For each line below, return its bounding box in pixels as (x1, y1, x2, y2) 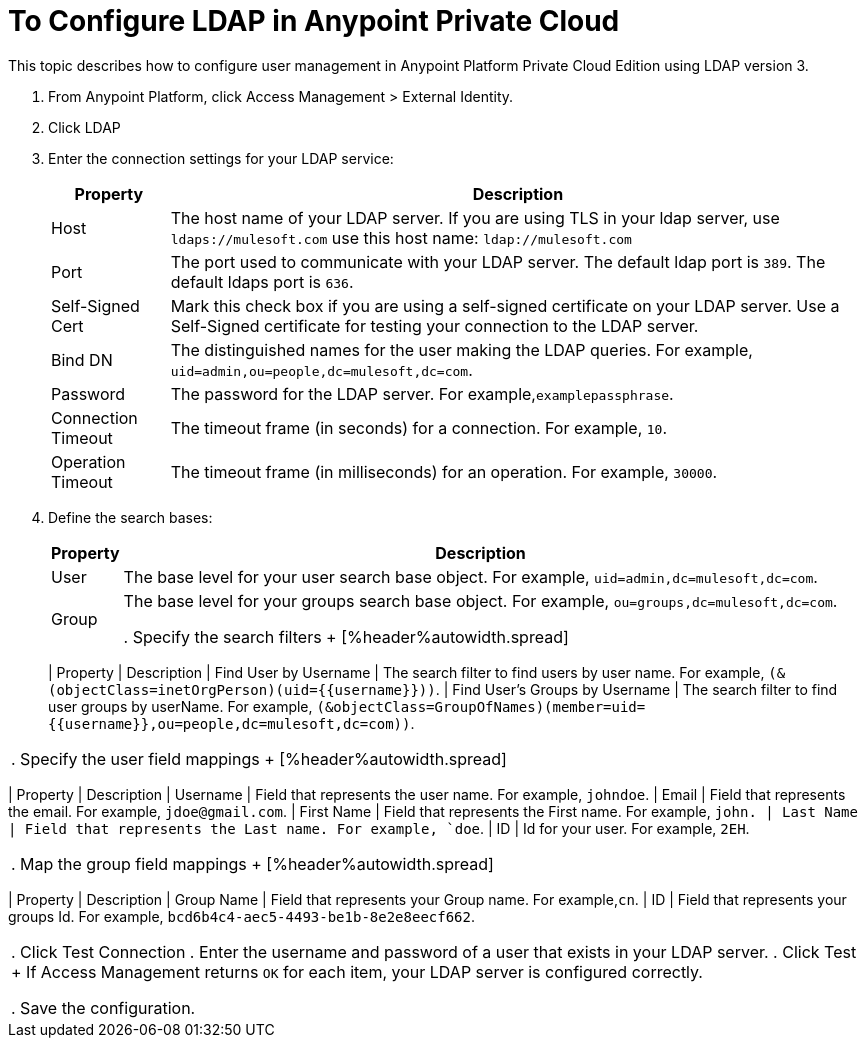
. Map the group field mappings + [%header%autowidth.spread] (11, 853, 494, 874)
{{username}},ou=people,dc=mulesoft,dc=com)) (48, 715, 411, 732)
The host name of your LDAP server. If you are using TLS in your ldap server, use (170, 207, 780, 228)
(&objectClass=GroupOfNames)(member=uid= (316, 698, 646, 715)
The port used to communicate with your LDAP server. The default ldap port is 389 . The (170, 251, 826, 272)
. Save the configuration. (11, 997, 196, 1018)
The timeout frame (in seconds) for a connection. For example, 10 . (170, 417, 668, 438)
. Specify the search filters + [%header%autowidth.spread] (123, 626, 569, 647)
